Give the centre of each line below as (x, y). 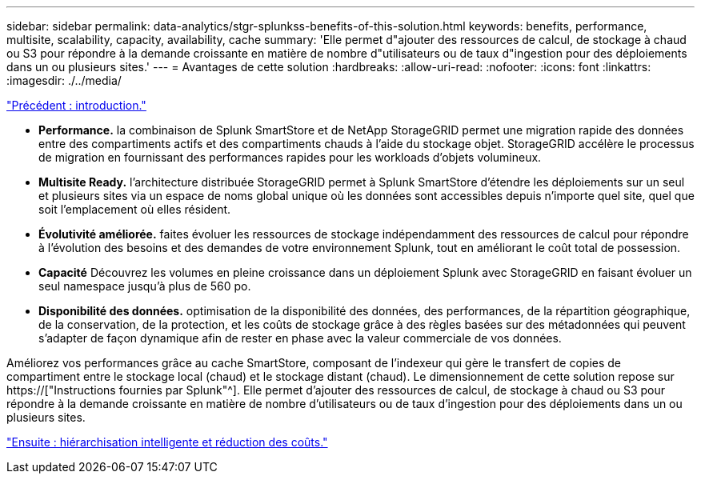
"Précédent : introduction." (76, 105)
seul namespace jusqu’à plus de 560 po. (145, 286)
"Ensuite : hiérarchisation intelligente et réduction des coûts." (167, 442)
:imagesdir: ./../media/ (64, 80)
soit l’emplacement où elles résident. (135, 209)
